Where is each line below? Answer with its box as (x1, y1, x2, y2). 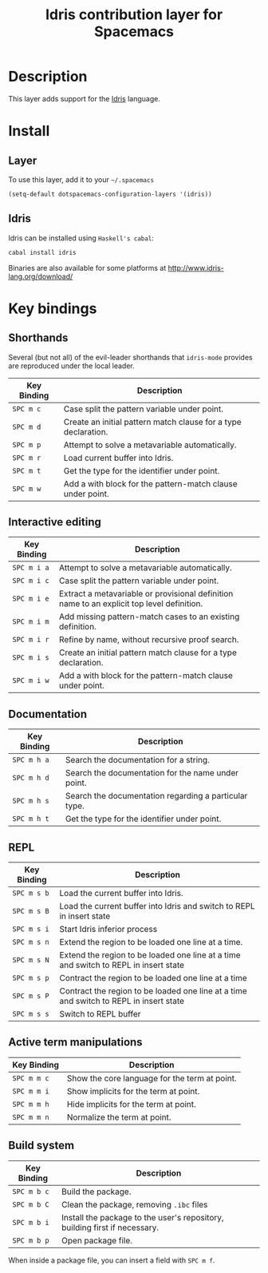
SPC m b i (12, 1218, 49, 1227)
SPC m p (12, 440, 41, 449)
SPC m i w (12, 676, 49, 685)
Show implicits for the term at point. (66, 1085, 200, 1097)
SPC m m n (12, 1112, 49, 1121)
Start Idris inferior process (59, 924, 158, 935)
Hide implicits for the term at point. (66, 1098, 197, 1109)
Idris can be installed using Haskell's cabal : (8, 233, 154, 243)
